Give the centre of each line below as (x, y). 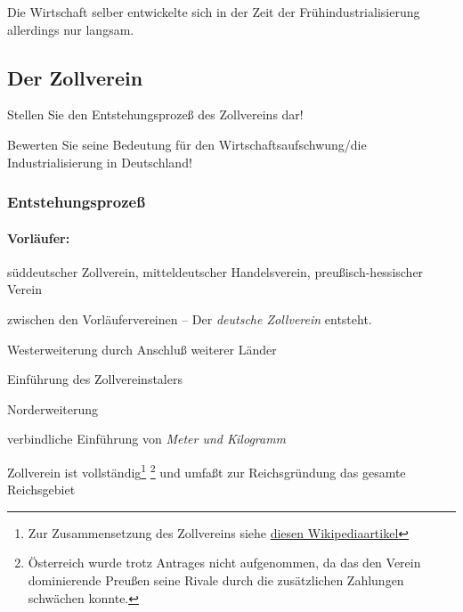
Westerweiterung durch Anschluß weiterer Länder (142, 349)
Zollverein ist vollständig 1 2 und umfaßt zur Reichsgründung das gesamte (207, 470)
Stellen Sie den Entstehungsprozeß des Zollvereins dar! (155, 114)
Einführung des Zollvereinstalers (95, 379)
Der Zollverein (75, 77)
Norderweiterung (53, 408)
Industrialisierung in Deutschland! (100, 162)
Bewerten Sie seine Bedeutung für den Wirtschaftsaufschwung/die (187, 144)
